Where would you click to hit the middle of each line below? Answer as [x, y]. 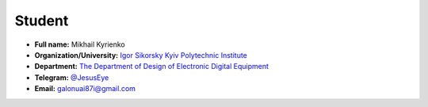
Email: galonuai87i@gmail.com [85, 89]
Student [42, 21]
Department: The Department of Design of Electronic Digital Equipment [152, 67]
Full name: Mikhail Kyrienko [80, 44]
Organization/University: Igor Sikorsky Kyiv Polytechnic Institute [141, 55]
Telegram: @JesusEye [72, 77]
